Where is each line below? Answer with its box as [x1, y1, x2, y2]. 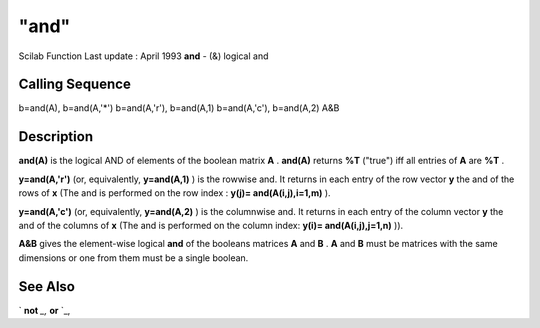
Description [18, 128, 94, 145]
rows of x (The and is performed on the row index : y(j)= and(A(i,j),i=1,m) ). [18, 187, 331, 199]
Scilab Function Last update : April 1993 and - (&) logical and [18, 50, 269, 62]
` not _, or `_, [18, 304, 71, 316]
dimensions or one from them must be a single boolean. [18, 251, 249, 264]
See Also [18, 278, 75, 295]
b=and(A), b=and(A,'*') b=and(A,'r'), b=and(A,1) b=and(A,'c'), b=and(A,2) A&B [18, 102, 340, 114]
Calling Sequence [18, 76, 132, 93]
